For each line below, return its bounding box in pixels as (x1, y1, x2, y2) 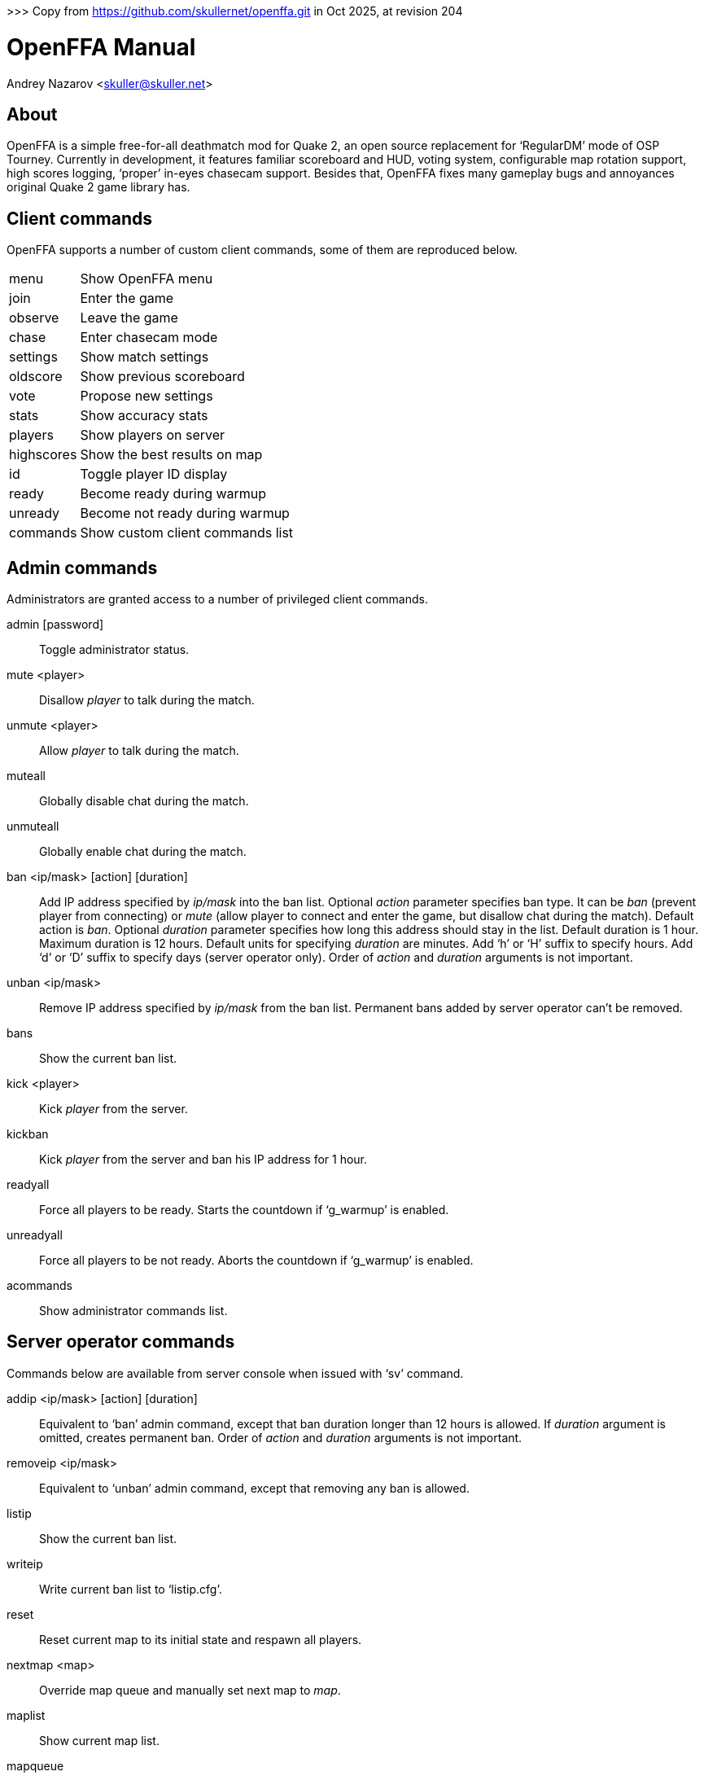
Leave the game (80, 309, 178, 327)
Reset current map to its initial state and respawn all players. (39, 1632, 362, 1647)
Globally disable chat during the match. (39, 794, 249, 809)
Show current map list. (39, 1733, 160, 1747)
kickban (7, 1127, 49, 1142)
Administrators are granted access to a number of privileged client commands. (7, 592, 428, 607)
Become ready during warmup (80, 485, 267, 502)
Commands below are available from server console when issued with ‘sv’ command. (7, 1366, 464, 1380)
